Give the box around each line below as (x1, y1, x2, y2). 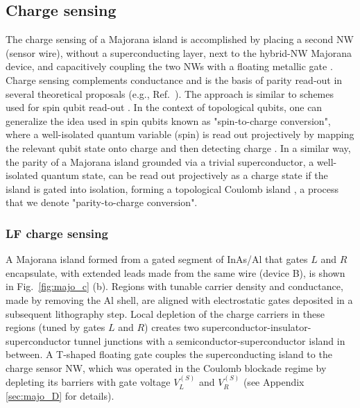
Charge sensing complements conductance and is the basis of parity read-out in (6, 72, 343, 87)
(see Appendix (243, 375, 305, 389)
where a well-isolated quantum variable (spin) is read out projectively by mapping (6, 127, 354, 142)
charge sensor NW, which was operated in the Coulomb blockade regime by (6, 360, 327, 375)
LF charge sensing (6, 224, 108, 241)
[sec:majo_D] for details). (6, 388, 114, 402)
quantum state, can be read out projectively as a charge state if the (41, 168, 328, 182)
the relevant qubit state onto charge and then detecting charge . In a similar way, (6, 140, 351, 155)
